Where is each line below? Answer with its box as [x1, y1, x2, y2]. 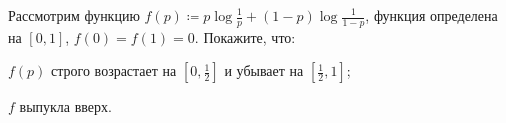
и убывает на [224, 60, 304, 81]
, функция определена [365, 5, 498, 25]
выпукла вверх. [19, 96, 112, 117]
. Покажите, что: [194, 26, 296, 47]
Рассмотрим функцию [8, 5, 140, 25]
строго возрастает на [51, 60, 177, 81]
